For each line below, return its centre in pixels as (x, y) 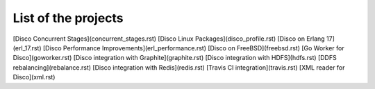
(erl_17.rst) (27, 48)
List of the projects (68, 18)
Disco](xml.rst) (34, 77)
